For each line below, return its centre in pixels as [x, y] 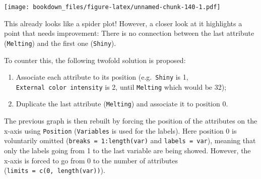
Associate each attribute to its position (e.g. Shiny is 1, [102, 77]
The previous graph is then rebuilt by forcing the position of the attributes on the [131, 121]
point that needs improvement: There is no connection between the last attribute [129, 33]
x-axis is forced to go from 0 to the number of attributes [91, 160]
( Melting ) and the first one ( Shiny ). [60, 43]
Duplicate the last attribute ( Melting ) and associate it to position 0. [122, 104]
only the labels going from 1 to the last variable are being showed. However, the [127, 150]
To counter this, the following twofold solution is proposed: [95, 60]
